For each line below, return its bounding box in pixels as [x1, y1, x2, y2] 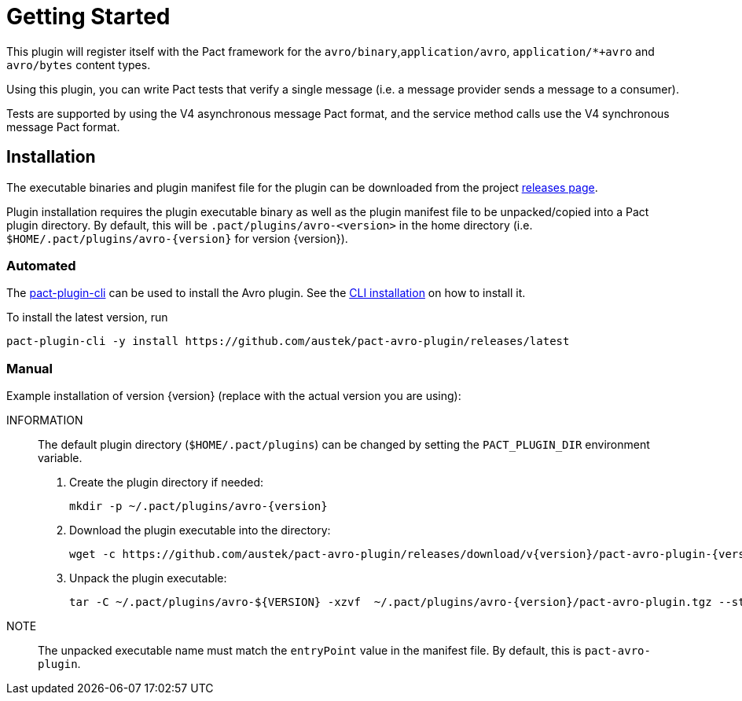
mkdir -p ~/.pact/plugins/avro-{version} [69, 500, 328, 513]
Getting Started [6, 3, 171, 30]
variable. [38, 451, 83, 465]
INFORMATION [6, 413, 83, 428]
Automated [6, 257, 76, 273]
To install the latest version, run [6, 310, 168, 325]
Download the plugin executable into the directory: [69, 523, 331, 538]
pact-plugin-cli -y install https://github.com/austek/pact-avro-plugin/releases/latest [6, 335, 570, 348]
